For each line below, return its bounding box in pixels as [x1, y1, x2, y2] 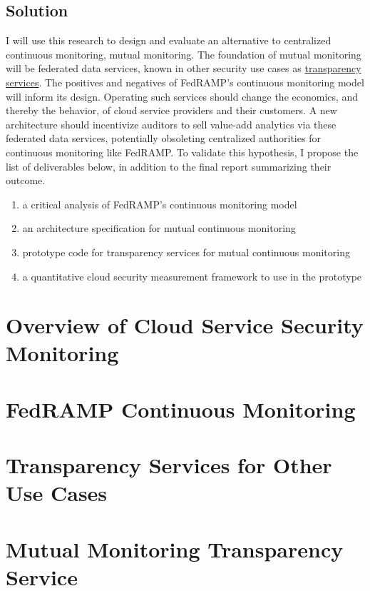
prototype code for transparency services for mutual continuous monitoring [22, 244, 350, 259]
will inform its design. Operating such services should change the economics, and [6, 89, 359, 103]
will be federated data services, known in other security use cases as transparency [6, 61, 361, 76]
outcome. [6, 173, 46, 188]
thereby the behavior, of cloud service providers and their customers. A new [6, 103, 337, 118]
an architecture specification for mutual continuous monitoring [22, 221, 296, 236]
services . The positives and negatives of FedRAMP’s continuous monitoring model [6, 74, 364, 89]
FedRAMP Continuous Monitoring [6, 394, 356, 423]
